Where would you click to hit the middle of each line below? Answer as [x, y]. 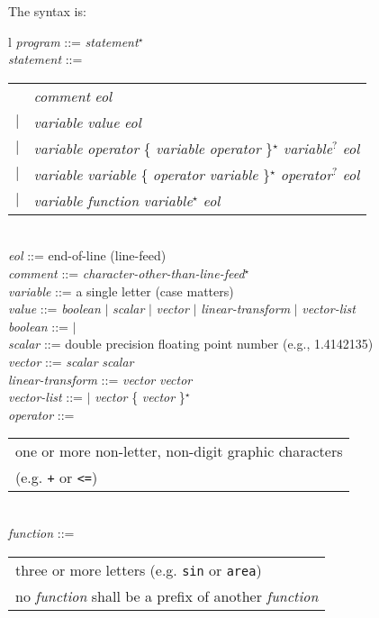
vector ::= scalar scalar [71, 361]
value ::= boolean [54, 309]
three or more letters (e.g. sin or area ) [139, 569]
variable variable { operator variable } [152, 174]
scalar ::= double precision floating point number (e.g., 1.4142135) [191, 344]
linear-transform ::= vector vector [100, 379]
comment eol [73, 95]
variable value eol [87, 122]
